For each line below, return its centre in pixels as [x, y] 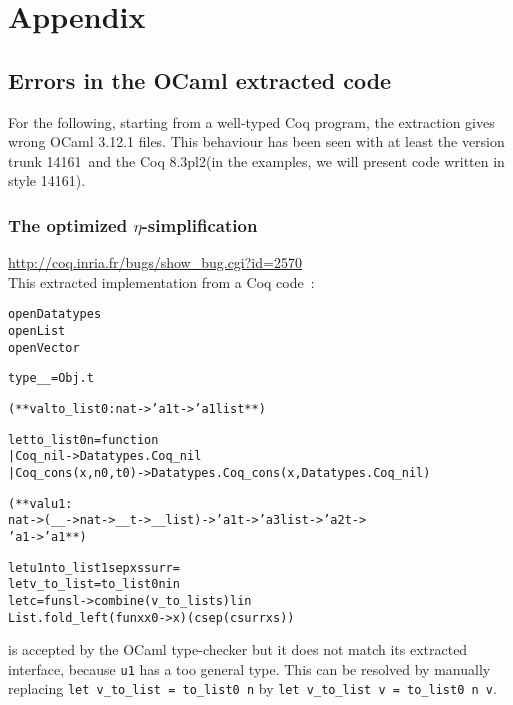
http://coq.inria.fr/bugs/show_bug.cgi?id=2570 [155, 262]
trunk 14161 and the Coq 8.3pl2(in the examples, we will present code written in [256, 160]
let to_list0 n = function [83, 439]
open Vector [44, 347]
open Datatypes [55, 314]
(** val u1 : [40, 503]
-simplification [199, 224]
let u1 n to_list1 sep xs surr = [94, 567]
